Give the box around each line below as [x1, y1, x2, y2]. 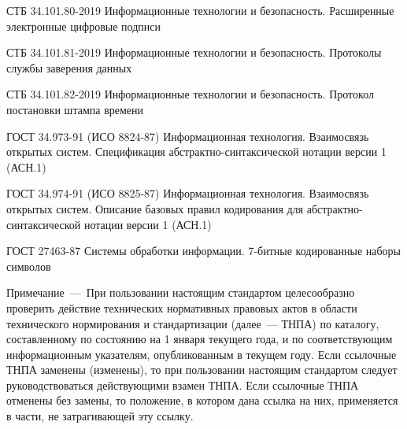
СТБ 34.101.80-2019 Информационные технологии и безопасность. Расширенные [6, 2, 394, 18]
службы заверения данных [6, 59, 132, 76]
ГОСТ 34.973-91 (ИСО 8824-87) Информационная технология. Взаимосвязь [6, 128, 369, 144]
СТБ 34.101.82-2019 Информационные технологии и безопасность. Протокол [6, 86, 374, 102]
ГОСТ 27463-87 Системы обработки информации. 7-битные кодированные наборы [6, 242, 401, 259]
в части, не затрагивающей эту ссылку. [6, 408, 194, 424]
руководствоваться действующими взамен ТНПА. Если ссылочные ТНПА [6, 376, 359, 393]
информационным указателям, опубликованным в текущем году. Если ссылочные [6, 346, 397, 362]
